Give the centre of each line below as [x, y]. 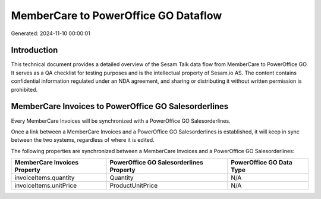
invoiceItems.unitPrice [46, 186]
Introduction [34, 50]
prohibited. [24, 89]
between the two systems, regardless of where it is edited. [83, 140]
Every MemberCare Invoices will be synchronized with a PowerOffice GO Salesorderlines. [121, 121]
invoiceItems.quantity [45, 178]
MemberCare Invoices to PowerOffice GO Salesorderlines [120, 106]
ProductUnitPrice [133, 186]
